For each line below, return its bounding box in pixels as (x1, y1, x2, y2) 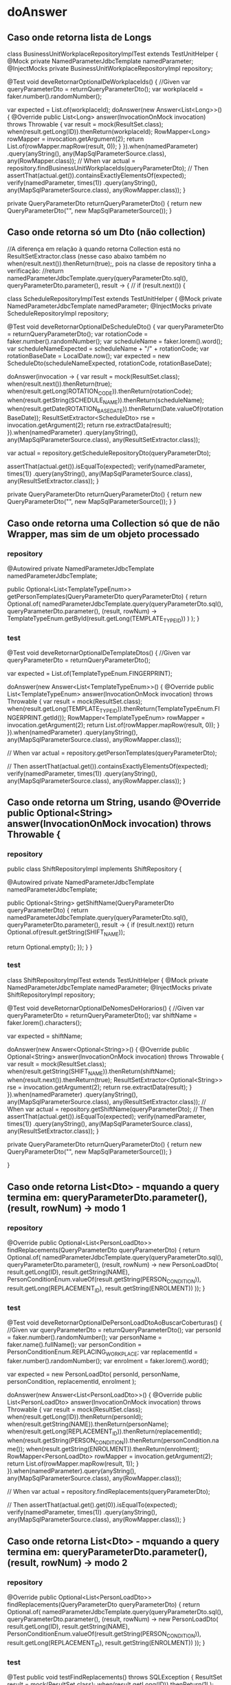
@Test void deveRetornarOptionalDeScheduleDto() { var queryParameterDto (7, 322, 224, 331)
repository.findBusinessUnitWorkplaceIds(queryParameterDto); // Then (7, 164, 208, 172)
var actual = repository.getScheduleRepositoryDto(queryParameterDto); (7, 449, 211, 457)
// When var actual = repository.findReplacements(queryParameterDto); (7, 1488, 210, 1496)
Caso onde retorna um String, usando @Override (7, 797, 221, 808)
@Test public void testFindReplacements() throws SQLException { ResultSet (7, 1673, 223, 1681)
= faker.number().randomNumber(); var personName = (7, 1333, 163, 1341)
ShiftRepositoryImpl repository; (7, 991, 96, 999)
